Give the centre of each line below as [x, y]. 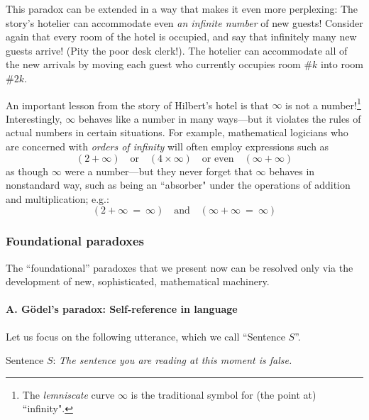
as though [27, 171]
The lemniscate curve [68, 394]
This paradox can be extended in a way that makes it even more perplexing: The [182, 9]
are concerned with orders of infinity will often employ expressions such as [167, 146]
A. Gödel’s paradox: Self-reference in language [122, 309]
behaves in [292, 171]
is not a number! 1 [323, 104]
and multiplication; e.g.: [57, 198]
